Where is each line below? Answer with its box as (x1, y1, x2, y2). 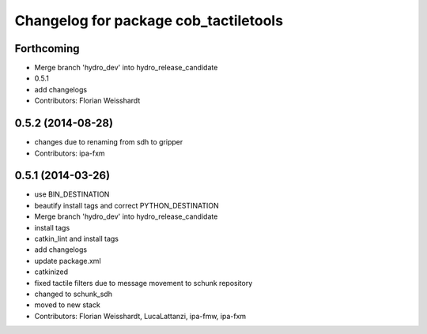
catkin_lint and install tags (34, 234, 119, 243)
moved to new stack (34, 300, 100, 310)
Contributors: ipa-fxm (34, 148, 106, 158)
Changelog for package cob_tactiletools (14, 12, 284, 29)
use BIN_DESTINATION (34, 190, 110, 199)
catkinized (34, 267, 69, 276)
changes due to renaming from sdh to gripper (34, 137, 183, 147)
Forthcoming (14, 42, 80, 55)
